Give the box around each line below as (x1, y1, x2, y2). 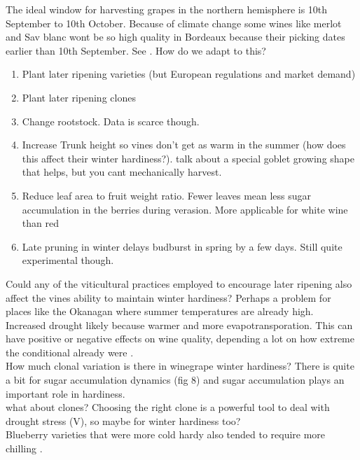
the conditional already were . (6, 344, 134, 359)
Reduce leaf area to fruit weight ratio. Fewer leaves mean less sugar (22, 188, 312, 202)
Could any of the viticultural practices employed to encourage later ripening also (6, 276, 352, 291)
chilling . (6, 441, 43, 456)
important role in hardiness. (6, 386, 125, 400)
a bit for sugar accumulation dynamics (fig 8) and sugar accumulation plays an (6, 372, 345, 387)
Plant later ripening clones (22, 90, 136, 104)
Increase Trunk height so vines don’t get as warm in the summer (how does (22, 137, 346, 152)
